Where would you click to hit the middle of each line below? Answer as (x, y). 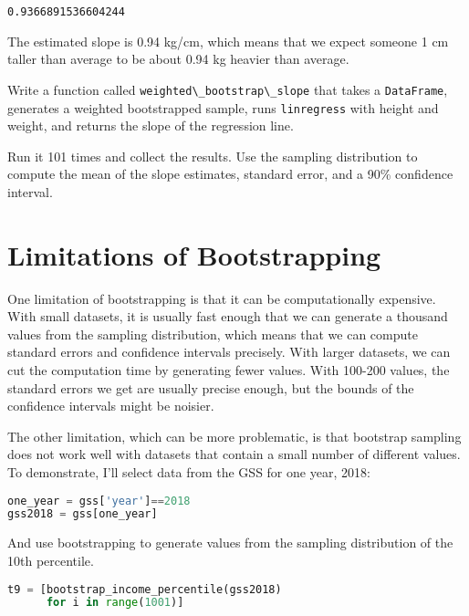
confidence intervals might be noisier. (111, 406)
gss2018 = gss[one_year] (83, 514)
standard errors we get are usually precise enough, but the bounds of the (211, 387)
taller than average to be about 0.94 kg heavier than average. (178, 59)
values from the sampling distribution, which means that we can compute (213, 334)
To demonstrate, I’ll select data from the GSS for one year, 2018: (189, 472)
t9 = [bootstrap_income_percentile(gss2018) (145, 589)
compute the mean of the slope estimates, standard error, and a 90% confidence (230, 174)
